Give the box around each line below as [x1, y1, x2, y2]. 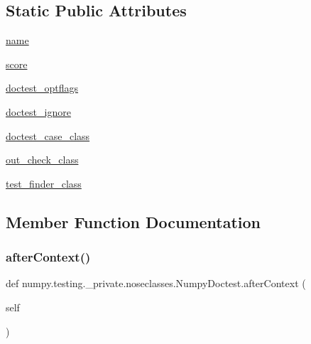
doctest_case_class [6, 128, 90, 143]
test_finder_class [6, 176, 82, 190]
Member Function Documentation [6, 210, 261, 232]
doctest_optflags [6, 80, 79, 95]
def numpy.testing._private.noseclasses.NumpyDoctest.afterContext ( [6, 276, 306, 291]
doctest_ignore [6, 104, 71, 119]
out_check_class [6, 152, 79, 167]
